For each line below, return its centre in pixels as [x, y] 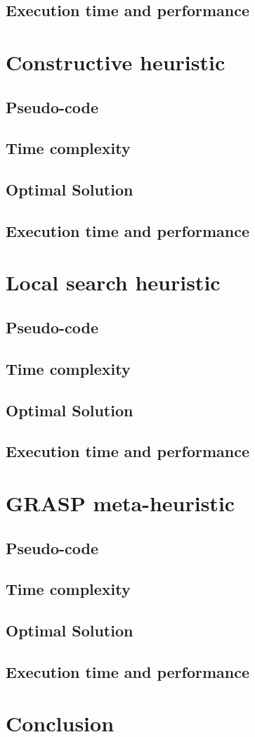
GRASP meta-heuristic [120, 502]
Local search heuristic [113, 282]
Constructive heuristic [116, 62]
